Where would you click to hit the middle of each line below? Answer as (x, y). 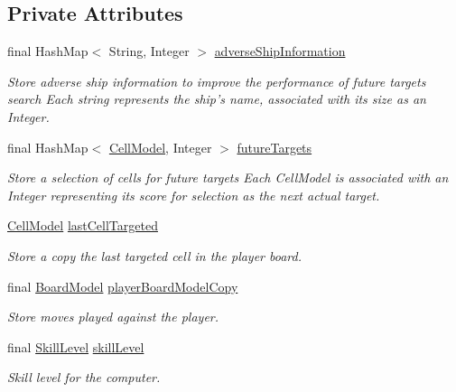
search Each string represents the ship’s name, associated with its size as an (217, 99)
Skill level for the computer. (84, 377)
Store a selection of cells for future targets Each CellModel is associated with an (228, 177)
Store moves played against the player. (113, 317)
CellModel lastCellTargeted (83, 225)
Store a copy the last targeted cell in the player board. (155, 255)
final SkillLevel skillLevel (76, 346)
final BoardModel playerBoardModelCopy (123, 286)
